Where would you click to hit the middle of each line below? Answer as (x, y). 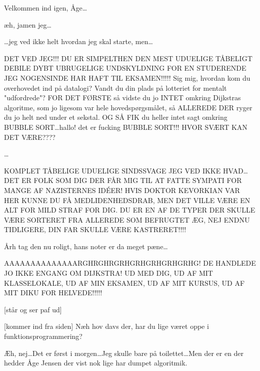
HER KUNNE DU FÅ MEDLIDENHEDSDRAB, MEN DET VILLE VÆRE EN (127, 200)
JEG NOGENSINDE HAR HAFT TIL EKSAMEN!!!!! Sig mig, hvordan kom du (127, 77)
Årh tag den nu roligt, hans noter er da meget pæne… (86, 246)
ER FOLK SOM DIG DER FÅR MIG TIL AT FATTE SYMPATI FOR (131, 180)
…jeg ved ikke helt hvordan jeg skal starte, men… (78, 41)
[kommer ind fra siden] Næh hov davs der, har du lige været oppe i (106, 326)
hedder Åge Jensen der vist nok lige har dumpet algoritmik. (96, 363)
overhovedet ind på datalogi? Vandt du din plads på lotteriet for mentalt (115, 87)
